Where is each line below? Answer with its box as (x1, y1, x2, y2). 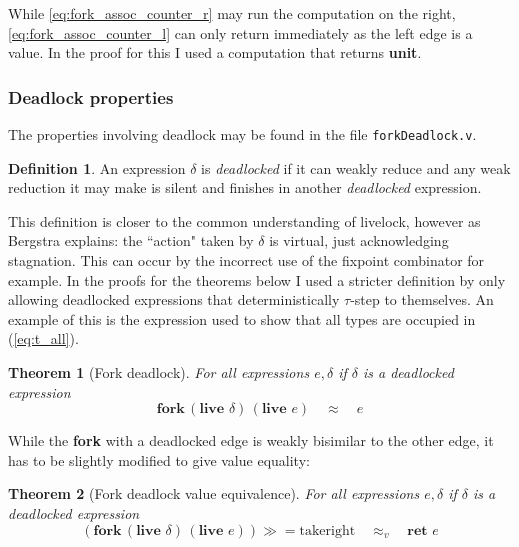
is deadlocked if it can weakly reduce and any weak (201, 157, 511, 178)
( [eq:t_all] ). (8, 328, 79, 349)
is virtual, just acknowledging (269, 230, 449, 251)
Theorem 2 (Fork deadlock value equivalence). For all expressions (8, 483, 420, 504)
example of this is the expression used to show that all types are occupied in (8, 308, 476, 329)
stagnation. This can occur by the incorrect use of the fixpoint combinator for (8, 250, 485, 271)
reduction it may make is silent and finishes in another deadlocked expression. (8, 177, 482, 198)
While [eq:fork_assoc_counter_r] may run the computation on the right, (8, 3, 456, 23)
